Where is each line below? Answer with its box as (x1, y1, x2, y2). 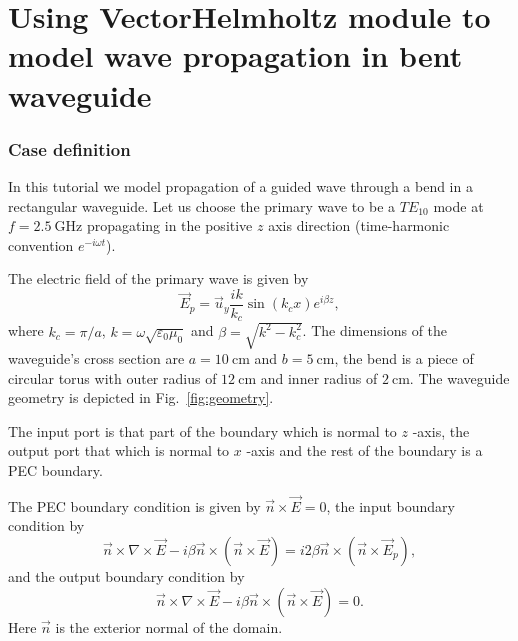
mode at (433, 195, 484, 216)
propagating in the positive (86, 215, 253, 236)
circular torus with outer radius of (8, 367, 217, 388)
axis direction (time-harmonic (268, 215, 450, 236)
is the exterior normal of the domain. (55, 616, 283, 637)
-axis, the (412, 420, 470, 441)
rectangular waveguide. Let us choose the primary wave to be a (8, 195, 396, 216)
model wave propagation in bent (8, 35, 463, 76)
